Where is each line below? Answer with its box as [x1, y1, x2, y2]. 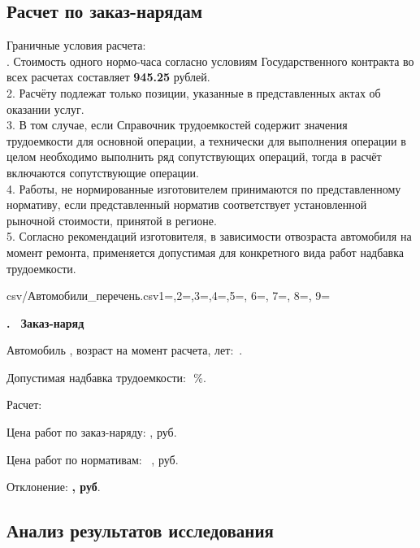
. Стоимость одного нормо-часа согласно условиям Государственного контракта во [6, 52, 414, 69]
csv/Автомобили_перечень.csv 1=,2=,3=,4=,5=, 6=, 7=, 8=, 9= [6, 287, 331, 304]
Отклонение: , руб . [6, 478, 101, 495]
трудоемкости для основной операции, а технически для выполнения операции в [6, 132, 406, 149]
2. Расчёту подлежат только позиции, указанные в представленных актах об [6, 84, 381, 101]
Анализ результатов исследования [6, 518, 274, 543]
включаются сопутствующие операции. [6, 163, 199, 180]
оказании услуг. [6, 100, 84, 117]
